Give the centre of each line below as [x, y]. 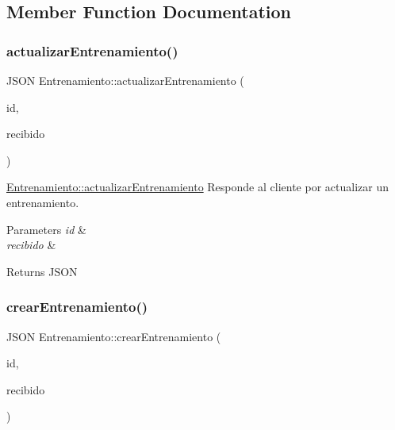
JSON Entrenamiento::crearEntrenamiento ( [114, 336]
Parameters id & [46, 229]
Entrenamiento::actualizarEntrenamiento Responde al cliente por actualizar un [197, 187]
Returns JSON [42, 271]
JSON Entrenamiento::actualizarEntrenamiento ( [125, 80]
